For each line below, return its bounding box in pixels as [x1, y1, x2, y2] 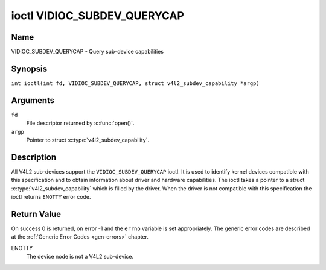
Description [11, 152, 57, 162]
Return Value [11, 209, 62, 219]
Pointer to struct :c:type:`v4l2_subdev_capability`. [26, 136, 150, 144]
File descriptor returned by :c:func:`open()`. [26, 119, 135, 127]
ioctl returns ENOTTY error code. [11, 193, 91, 201]
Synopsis [11, 63, 48, 74]
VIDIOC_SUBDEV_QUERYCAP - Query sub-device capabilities [11, 48, 164, 55]
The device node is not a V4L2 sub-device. [26, 253, 134, 260]
